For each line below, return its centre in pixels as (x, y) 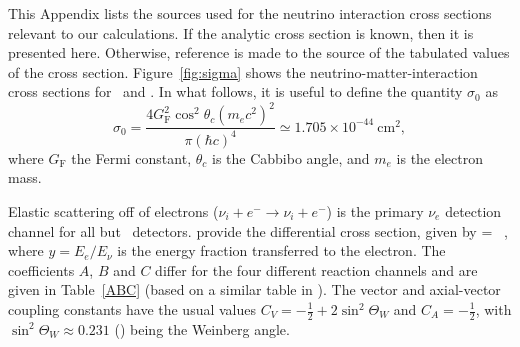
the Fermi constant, (131, 157)
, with (493, 309)
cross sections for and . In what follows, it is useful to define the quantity (235, 91)
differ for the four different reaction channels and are (316, 269)
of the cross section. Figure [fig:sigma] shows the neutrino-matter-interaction (243, 71)
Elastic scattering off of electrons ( (113, 211)
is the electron (440, 157)
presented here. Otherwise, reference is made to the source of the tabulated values (259, 52)
